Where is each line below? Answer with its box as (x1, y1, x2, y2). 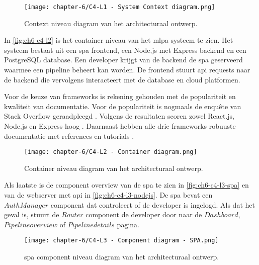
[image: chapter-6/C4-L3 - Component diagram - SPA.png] (24, 237, 219, 244)
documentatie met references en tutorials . (4, 130, 134, 141)
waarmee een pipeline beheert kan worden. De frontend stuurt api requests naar (4, 64, 250, 75)
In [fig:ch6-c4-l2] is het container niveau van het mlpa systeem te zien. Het (4, 35, 233, 45)
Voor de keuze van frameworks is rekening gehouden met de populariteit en (4, 91, 236, 102)
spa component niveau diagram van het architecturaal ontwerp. (24, 251, 219, 262)
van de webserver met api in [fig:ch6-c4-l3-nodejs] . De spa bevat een (4, 190, 213, 200)
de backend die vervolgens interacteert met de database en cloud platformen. (4, 74, 240, 84)
